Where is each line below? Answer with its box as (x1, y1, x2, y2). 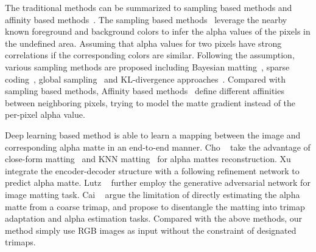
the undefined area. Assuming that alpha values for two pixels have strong (5, 36, 282, 49)
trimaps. (5, 236, 36, 248)
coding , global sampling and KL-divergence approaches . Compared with (5, 72, 286, 85)
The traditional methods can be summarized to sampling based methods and (5, 1, 292, 13)
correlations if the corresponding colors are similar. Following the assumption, (5, 49, 295, 61)
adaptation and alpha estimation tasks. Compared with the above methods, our (5, 212, 303, 225)
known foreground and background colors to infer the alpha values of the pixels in (5, 25, 311, 38)
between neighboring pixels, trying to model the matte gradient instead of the (5, 96, 296, 109)
